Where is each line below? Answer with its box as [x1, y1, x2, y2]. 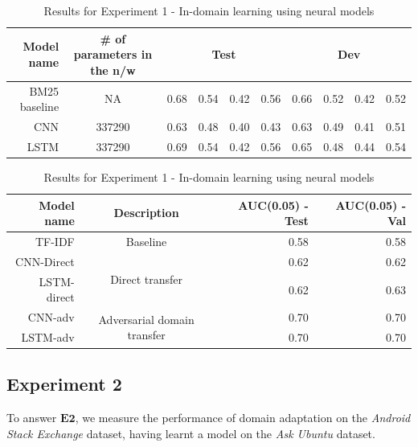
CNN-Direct [15, 252, 75, 269]
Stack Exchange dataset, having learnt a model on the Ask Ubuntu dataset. [6, 424, 375, 441]
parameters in [73, 46, 153, 63]
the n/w [90, 61, 136, 78]
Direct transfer [110, 271, 182, 288]
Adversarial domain [98, 310, 195, 327]
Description [113, 204, 179, 221]
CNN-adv [27, 309, 75, 326]
